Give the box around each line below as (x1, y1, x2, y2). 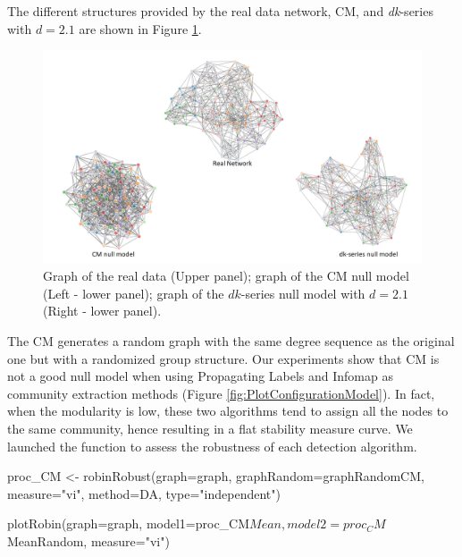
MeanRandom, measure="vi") (7, 532, 170, 550)
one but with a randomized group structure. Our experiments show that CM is (7, 349, 440, 367)
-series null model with (240, 283, 365, 302)
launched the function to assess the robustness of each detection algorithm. (7, 436, 417, 455)
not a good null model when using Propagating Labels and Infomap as (7, 367, 393, 385)
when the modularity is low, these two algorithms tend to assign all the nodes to (7, 401, 449, 420)
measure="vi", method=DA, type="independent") (7, 484, 281, 502)
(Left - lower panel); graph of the (43, 283, 224, 302)
